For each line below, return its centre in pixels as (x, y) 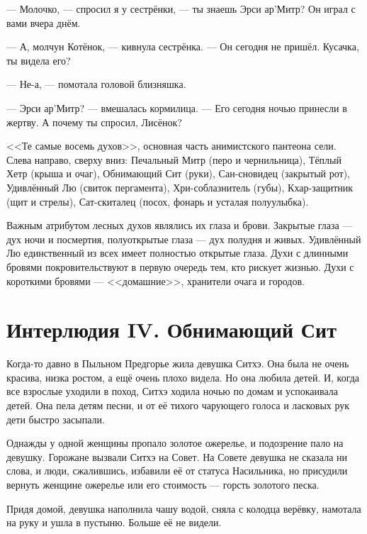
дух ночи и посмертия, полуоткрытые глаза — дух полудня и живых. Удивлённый (184, 239)
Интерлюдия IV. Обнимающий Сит (171, 329)
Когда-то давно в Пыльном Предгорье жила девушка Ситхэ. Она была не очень (178, 363)
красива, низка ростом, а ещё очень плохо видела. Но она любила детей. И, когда (183, 377)
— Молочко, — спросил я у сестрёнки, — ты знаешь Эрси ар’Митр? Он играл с (181, 9)
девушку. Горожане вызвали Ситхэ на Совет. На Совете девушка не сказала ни (177, 456)
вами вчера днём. (44, 22)
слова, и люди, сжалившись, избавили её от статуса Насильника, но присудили (177, 471)
